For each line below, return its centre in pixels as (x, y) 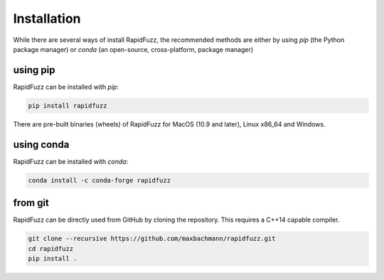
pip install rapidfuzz (68, 106)
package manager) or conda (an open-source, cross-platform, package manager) (133, 49)
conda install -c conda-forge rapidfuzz (99, 180)
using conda (41, 145)
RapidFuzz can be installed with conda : (71, 161)
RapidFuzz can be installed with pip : (66, 87)
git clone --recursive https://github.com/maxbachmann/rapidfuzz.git (152, 239)
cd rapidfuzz (51, 248)
